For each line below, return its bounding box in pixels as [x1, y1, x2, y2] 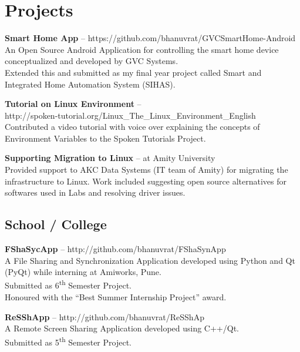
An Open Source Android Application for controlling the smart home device [5, 43, 279, 55]
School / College [5, 215, 107, 233]
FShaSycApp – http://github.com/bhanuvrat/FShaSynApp [5, 243, 226, 255]
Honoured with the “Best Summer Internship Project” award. [5, 291, 227, 303]
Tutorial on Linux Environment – [5, 98, 141, 110]
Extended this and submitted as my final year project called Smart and [5, 66, 262, 78]
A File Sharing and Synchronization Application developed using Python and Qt [5, 254, 295, 266]
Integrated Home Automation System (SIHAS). [5, 78, 176, 90]
